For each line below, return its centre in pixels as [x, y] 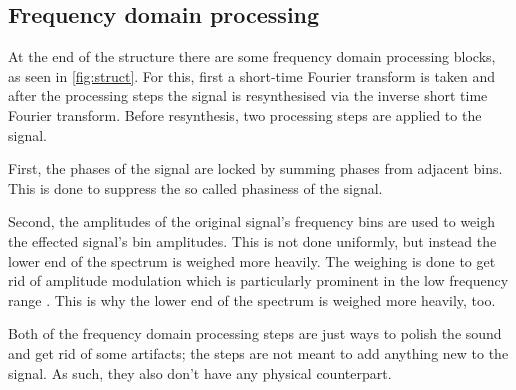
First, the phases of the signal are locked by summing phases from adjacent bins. [255, 168]
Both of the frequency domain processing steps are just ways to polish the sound [255, 333]
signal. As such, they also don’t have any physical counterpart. [200, 372]
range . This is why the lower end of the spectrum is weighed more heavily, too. [252, 299]
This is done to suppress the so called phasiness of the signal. [195, 187]
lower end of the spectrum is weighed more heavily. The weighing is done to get [252, 260]
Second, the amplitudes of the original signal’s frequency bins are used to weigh [252, 221]
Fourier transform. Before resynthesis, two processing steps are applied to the [245, 114]
